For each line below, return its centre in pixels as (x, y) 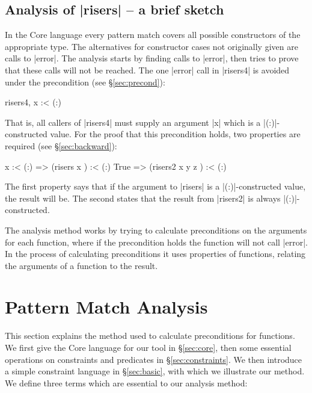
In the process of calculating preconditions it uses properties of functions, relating (155, 254)
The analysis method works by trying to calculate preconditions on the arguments (156, 230)
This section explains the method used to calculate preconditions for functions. (150, 336)
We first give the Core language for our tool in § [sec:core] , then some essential (148, 348)
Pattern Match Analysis (106, 307)
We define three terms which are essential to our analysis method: (126, 382)
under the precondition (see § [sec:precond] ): (85, 82)
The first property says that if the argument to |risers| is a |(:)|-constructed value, (155, 186)
